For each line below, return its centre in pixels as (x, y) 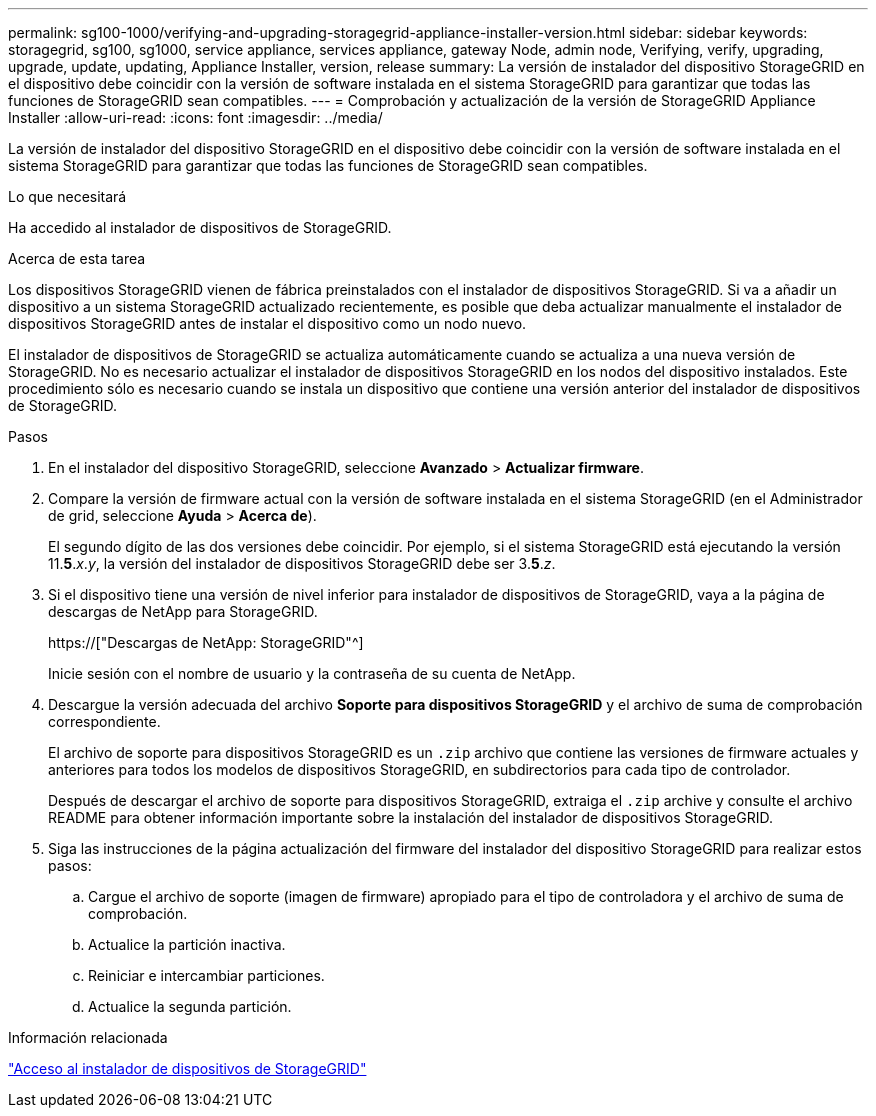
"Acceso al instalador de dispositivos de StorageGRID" (187, 1068)
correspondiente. (104, 721)
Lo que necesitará (67, 196)
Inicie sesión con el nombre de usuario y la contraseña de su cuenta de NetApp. (312, 673)
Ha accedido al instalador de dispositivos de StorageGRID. (200, 227)
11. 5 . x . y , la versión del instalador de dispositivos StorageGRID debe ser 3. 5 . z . (302, 563)
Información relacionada (88, 1037)
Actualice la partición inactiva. (187, 944)
